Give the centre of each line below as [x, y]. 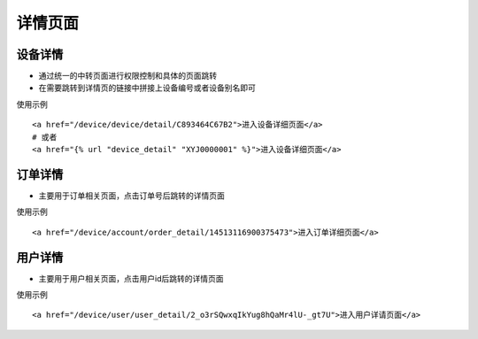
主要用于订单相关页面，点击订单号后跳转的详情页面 [131, 196]
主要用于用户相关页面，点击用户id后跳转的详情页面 [131, 278]
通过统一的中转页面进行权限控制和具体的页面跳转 [127, 76]
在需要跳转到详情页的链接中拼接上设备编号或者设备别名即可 [147, 88]
